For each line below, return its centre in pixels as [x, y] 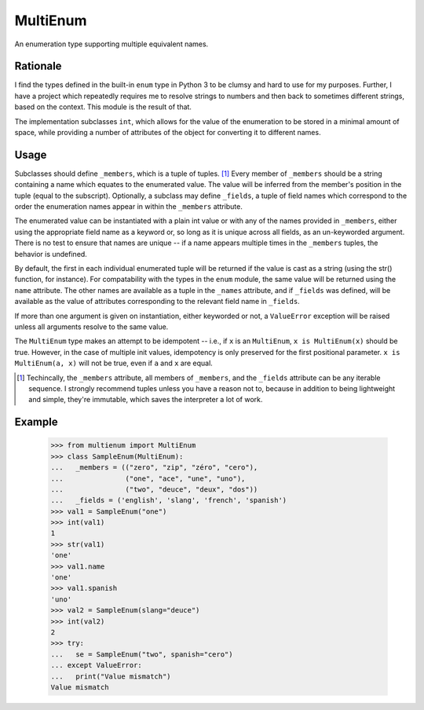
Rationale [38, 66]
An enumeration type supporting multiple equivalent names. [111, 44]
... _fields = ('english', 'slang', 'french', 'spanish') [169, 500]
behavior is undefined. [51, 254]
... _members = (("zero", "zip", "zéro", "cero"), [154, 468]
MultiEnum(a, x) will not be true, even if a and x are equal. [114, 363]
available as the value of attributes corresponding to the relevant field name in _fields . [157, 302]
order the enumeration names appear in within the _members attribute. [128, 207]
